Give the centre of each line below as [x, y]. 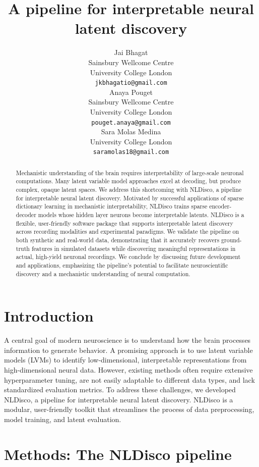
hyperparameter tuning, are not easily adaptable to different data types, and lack [129, 379]
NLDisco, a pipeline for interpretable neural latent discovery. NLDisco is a [119, 399]
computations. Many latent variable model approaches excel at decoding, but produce [128, 181]
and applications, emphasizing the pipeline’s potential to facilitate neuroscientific [122, 265]
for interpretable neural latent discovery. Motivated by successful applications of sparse [130, 198]
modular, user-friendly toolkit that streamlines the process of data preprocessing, [129, 409]
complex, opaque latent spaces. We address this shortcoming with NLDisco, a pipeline [129, 190]
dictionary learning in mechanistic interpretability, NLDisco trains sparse [112, 206]
